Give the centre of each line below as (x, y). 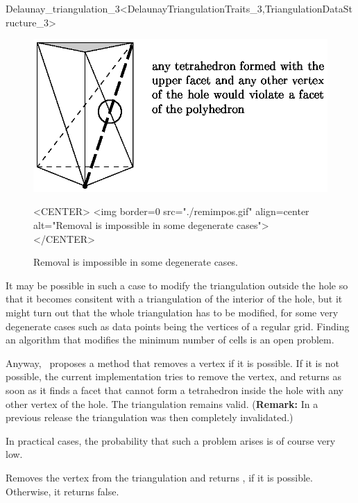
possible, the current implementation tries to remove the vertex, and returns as (174, 376)
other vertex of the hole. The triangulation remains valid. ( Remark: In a (162, 403)
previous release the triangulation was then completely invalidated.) (150, 417)
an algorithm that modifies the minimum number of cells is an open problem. (170, 340)
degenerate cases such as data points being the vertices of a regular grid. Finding (178, 326)
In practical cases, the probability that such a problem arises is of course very (171, 440)
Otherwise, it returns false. (62, 491)
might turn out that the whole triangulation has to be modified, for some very (172, 313)
